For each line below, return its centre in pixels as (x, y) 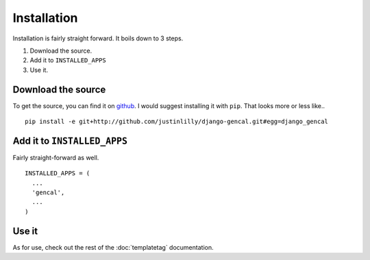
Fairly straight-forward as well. (56, 157)
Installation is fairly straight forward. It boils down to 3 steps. (98, 38)
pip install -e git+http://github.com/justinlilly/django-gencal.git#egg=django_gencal (177, 122)
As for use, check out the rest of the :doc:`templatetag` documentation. (113, 247)
